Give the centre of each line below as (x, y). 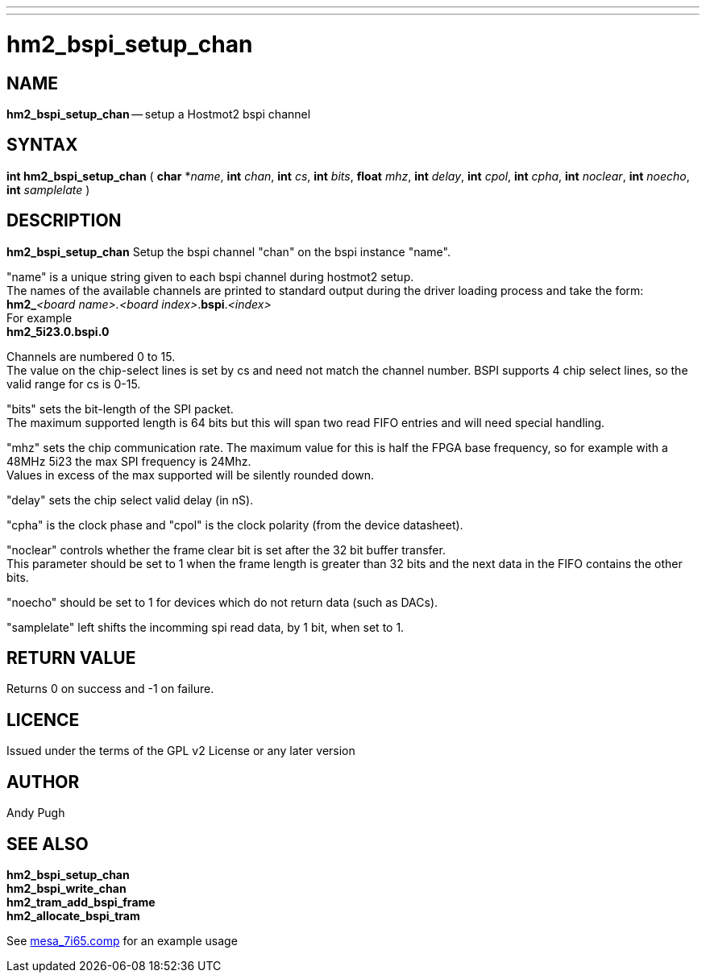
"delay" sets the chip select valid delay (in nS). (130, 500)
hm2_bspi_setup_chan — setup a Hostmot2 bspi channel (159, 114)
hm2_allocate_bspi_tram (73, 915)
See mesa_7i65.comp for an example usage (122, 940)
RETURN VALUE (71, 658)
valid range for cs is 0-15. (74, 384)
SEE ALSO (48, 844)
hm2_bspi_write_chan (66, 888)
